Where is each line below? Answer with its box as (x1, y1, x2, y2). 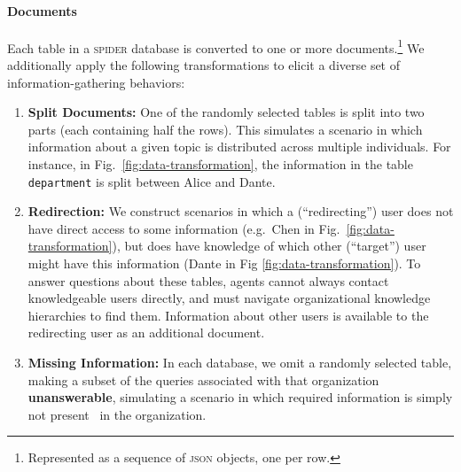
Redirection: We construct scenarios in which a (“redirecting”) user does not (27, 202, 454, 221)
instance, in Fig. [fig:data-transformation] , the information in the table (27, 155, 413, 174)
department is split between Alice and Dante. (27, 172, 276, 190)
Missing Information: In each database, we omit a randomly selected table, (27, 353, 452, 372)
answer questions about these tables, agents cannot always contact (27, 271, 389, 290)
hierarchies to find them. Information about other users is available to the (27, 306, 429, 324)
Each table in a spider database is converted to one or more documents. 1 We (7, 35, 425, 57)
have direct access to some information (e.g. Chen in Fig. (27, 219, 340, 237)
